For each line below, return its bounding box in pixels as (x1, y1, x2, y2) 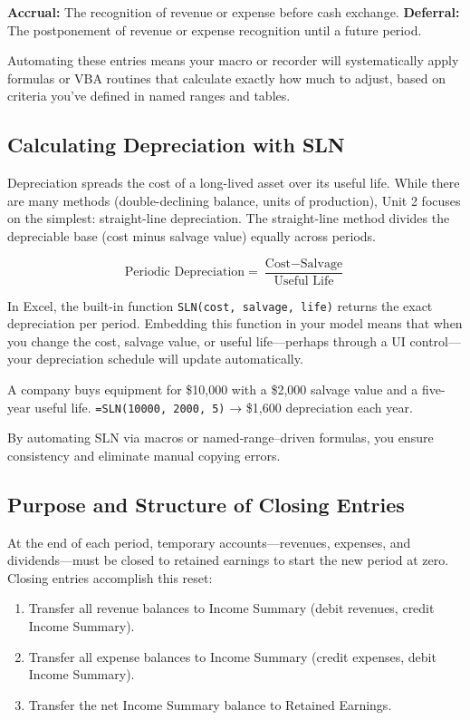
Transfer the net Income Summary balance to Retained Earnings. (28, 695, 392, 714)
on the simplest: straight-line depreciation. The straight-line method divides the (7, 209, 450, 228)
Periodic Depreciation (124, 266, 245, 279)
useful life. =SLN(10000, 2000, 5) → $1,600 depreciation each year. (34, 397, 413, 416)
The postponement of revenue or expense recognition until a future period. (7, 20, 422, 39)
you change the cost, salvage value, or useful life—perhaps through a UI (7, 331, 406, 350)
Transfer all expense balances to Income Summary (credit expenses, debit (28, 647, 436, 666)
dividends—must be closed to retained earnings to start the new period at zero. (7, 550, 449, 569)
